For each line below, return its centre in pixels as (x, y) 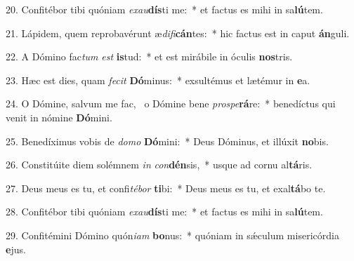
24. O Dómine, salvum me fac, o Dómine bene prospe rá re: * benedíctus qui (171, 103)
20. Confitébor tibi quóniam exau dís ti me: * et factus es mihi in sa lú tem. (164, 9)
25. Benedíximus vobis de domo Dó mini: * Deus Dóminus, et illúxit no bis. (167, 141)
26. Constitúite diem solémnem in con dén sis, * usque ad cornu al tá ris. (159, 165)
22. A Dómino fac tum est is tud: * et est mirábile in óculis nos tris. (149, 56)
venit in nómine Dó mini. (59, 117)
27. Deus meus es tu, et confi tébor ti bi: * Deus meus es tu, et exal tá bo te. (166, 188)
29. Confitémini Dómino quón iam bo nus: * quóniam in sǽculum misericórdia (172, 235)
